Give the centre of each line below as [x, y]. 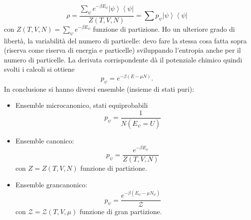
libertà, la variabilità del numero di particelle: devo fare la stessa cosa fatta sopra [125, 40]
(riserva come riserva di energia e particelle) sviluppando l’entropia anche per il [123, 50]
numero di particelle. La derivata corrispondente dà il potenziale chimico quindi [123, 59]
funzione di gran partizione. [121, 211]
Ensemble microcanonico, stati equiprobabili [82, 105]
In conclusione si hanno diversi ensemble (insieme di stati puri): [99, 89]
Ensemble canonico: [45, 140]
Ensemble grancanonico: [51, 185]
